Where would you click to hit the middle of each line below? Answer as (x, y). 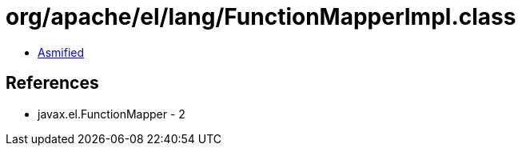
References (52, 83)
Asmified (61, 52)
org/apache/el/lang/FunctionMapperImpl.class (261, 17)
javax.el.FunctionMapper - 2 (112, 114)
